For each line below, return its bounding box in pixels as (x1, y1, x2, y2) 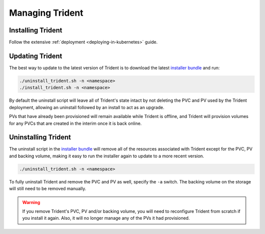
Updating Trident (9, 52, 62, 60)
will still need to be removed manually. (9, 186, 86, 192)
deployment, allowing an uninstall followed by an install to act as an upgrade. (9, 104, 164, 110)
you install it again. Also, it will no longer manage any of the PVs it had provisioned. (22, 215, 190, 221)
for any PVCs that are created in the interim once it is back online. (9, 120, 142, 126)
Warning (22, 199, 40, 205)
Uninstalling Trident (9, 133, 71, 142)
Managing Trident (9, 7, 83, 18)
